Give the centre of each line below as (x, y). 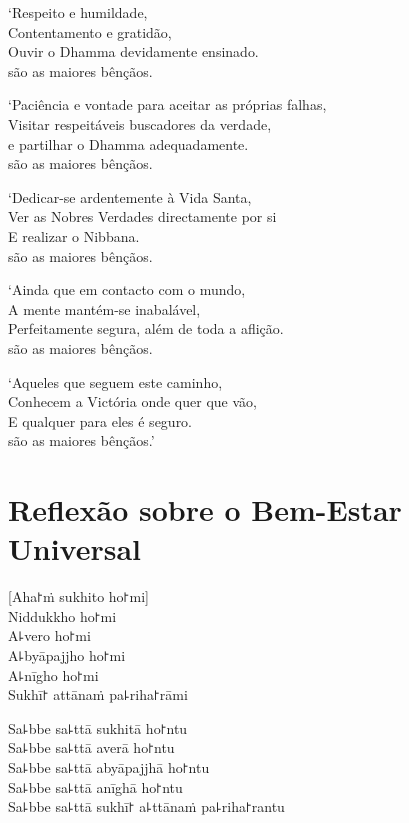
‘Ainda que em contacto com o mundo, (127, 289)
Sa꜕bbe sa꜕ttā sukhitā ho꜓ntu (98, 727)
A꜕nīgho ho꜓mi (53, 674)
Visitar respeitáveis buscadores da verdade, (140, 123)
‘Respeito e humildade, (78, 12)
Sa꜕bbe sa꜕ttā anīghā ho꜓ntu (95, 786)
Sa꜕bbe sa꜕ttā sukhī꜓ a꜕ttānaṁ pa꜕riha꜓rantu (146, 806)
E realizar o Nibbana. (74, 235)
